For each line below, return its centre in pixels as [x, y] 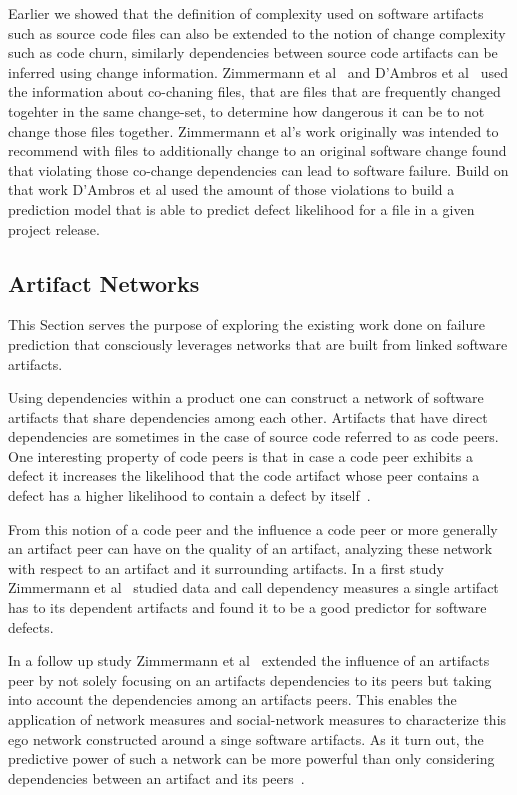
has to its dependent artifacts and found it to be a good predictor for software [247, 607]
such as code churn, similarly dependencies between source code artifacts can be [253, 52]
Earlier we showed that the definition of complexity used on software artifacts [246, 13]
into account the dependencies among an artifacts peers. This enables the [232, 699]
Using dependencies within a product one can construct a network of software [246, 397]
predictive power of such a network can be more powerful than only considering [251, 758]
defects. [31, 626]
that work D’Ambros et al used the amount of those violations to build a [231, 189]
